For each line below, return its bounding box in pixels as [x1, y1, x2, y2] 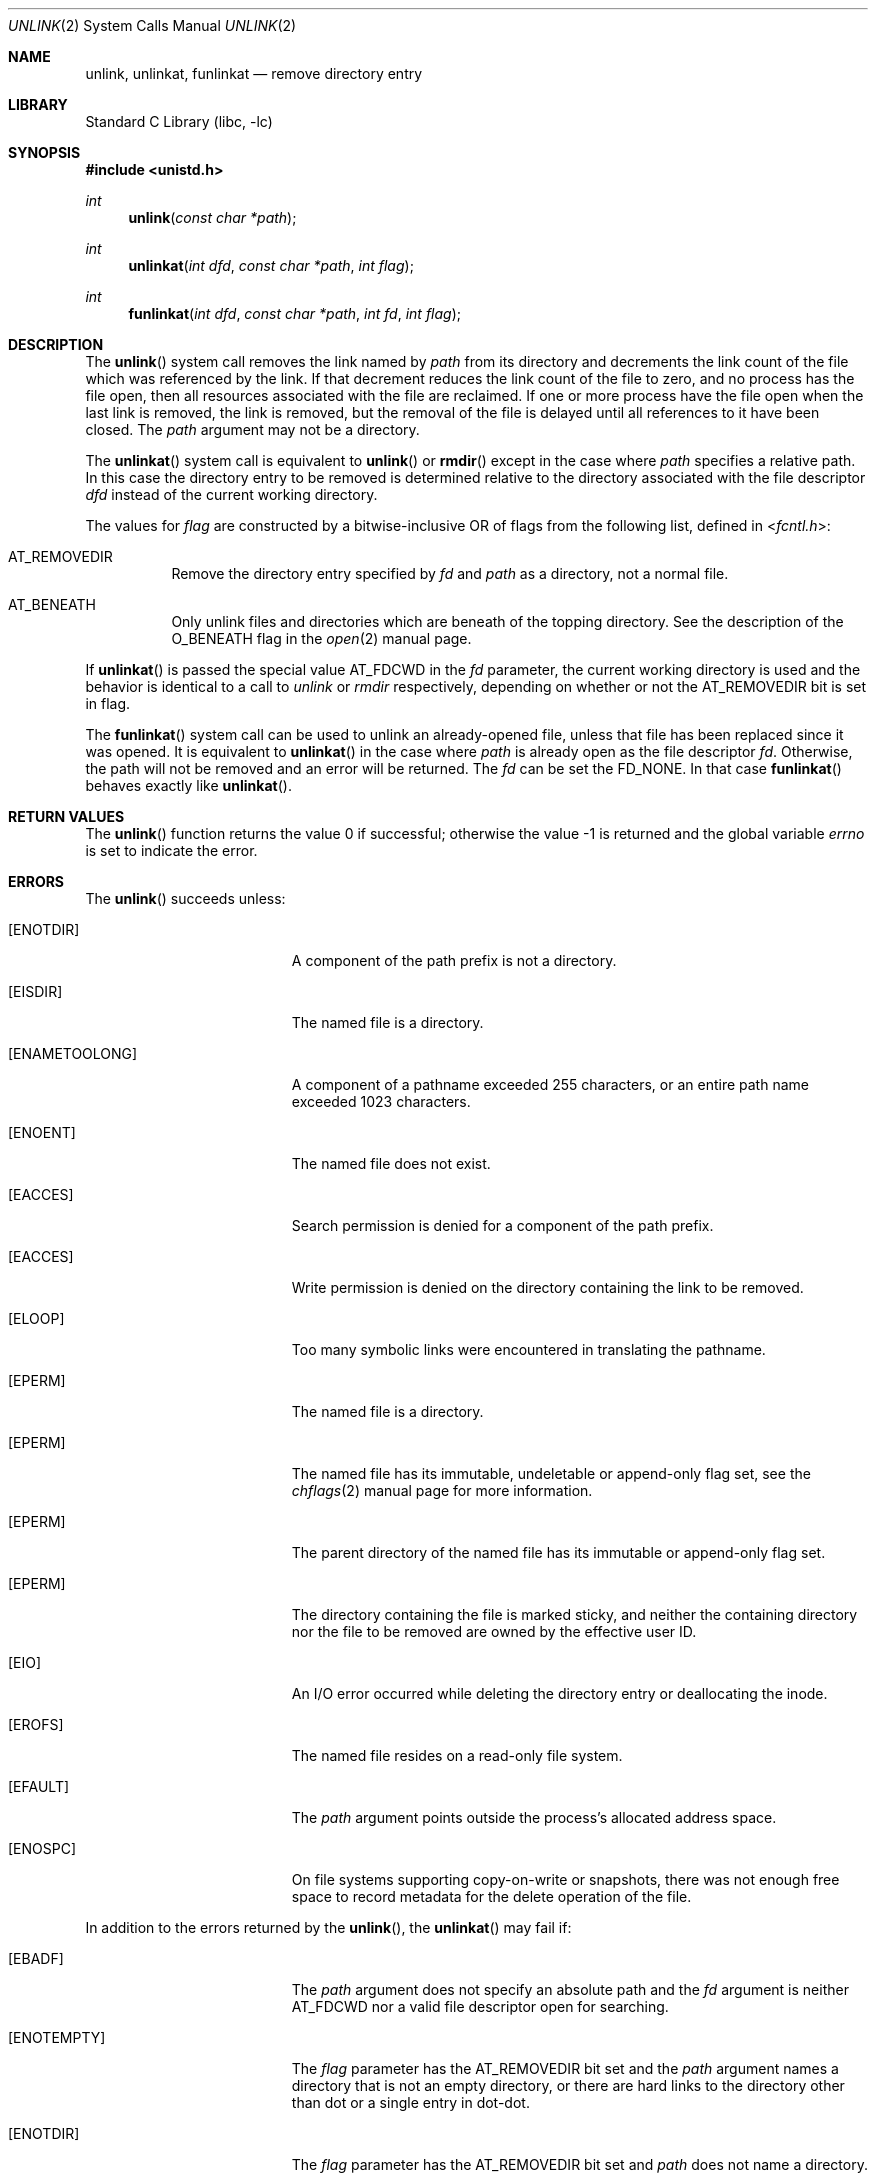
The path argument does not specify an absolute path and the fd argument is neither [291, 1981, 849, 1998]
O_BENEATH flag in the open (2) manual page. [171, 630, 472, 647]
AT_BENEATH [8, 596, 97, 613]
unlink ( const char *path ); [128, 209, 297, 226]
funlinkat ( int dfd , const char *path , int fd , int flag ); [128, 305, 462, 322]
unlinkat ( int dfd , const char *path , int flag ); [128, 257, 414, 274]
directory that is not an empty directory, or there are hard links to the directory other [291, 2077, 845, 2094]
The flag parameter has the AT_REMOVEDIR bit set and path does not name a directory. [291, 2156, 868, 2173]
